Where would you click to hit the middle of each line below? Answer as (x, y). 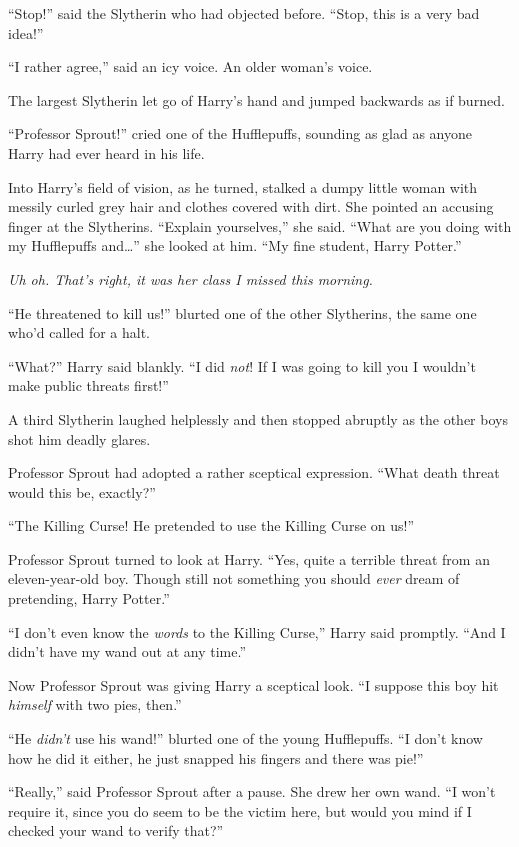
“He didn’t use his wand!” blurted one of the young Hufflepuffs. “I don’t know (245, 738)
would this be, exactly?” (82, 491)
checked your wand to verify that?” (116, 830)
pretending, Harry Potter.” (89, 598)
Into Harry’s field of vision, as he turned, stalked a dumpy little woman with (243, 186)
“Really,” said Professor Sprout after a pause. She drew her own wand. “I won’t (252, 791)
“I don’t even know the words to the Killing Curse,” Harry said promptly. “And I (257, 631)
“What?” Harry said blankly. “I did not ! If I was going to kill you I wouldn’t (242, 365)
